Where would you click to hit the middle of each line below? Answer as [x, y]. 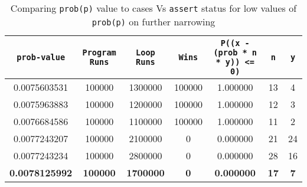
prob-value [41, 57]
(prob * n [235, 53]
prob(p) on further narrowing [153, 22]
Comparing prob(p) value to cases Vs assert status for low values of [153, 8]
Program [99, 53]
